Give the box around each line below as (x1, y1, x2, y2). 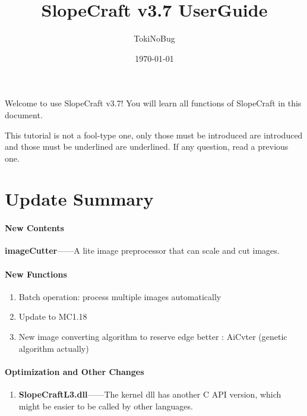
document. (5, 108, 43, 121)
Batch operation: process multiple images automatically (18, 290, 221, 302)
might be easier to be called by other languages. (18, 399, 193, 412)
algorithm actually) (18, 342, 89, 354)
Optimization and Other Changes (5, 365, 144, 377)
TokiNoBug (134, 32, 175, 45)
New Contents (5, 222, 64, 234)
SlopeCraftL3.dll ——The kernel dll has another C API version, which (18, 388, 281, 401)
